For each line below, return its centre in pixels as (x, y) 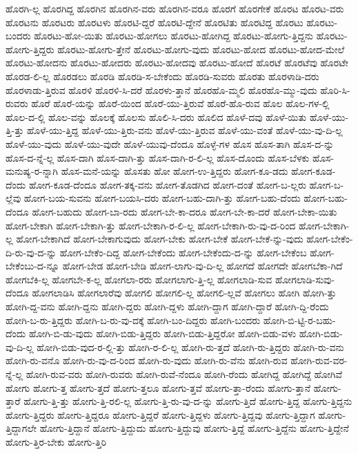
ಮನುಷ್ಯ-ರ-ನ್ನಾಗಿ (32, 171)
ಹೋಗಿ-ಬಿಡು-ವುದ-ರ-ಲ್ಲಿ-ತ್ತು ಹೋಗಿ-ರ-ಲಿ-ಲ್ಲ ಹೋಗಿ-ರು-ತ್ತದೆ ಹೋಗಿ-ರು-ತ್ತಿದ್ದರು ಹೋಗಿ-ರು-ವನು (190, 347)
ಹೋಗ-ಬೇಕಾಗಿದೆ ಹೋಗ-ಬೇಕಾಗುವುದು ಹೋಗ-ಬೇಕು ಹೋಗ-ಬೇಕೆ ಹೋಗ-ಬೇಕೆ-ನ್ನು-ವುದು (160, 239)
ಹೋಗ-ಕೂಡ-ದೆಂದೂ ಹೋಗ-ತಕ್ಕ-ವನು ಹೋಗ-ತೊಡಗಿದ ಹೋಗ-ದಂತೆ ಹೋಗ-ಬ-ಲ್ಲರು (167, 184)
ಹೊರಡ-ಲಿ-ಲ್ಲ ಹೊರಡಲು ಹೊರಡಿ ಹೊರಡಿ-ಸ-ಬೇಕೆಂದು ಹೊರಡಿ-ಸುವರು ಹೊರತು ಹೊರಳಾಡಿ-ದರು (162, 76)
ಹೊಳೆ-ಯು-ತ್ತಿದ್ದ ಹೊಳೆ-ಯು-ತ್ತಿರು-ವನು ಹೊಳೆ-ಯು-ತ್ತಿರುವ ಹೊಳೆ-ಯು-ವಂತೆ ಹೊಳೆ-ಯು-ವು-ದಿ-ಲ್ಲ (185, 130)
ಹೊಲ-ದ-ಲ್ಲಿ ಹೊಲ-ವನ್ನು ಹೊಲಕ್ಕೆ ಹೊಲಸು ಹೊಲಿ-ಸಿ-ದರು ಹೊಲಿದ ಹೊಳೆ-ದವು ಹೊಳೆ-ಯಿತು (156, 116)
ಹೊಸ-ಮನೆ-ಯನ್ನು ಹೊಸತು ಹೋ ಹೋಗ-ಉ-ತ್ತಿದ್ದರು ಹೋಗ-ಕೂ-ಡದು (175, 171)
